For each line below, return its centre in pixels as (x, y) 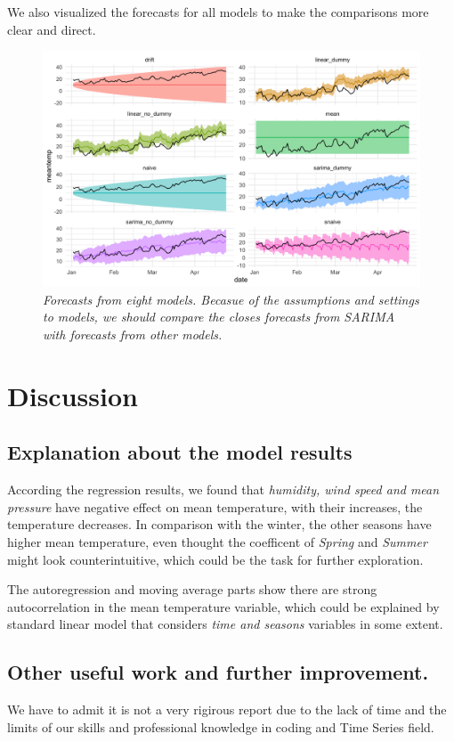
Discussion (73, 395)
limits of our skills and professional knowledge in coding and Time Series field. (221, 726)
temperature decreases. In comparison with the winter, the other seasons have (219, 524)
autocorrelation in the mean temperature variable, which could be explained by (223, 606)
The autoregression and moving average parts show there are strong (192, 589)
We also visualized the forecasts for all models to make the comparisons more (218, 12)
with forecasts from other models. (133, 334)
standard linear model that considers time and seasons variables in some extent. (225, 624)
